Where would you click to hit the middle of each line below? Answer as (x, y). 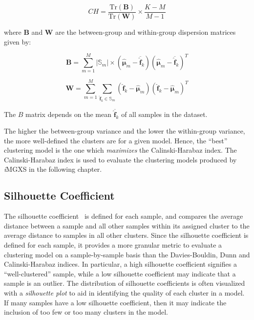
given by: (18, 41)
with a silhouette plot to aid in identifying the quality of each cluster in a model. (124, 292)
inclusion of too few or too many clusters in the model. (86, 312)
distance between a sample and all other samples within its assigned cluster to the (127, 225)
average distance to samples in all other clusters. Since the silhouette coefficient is (126, 235)
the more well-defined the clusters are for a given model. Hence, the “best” (116, 140)
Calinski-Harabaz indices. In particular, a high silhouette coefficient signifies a (120, 264)
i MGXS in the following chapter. (53, 169)
